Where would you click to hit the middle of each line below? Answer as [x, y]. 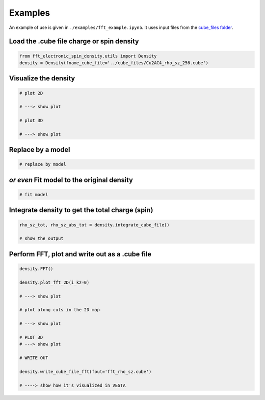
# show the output [41, 238]
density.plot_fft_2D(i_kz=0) [54, 282]
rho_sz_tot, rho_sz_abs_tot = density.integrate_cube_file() [94, 225]
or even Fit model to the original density [71, 180]
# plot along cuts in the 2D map [60, 310]
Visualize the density [42, 78]
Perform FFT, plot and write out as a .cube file [80, 254]
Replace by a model [40, 150]
